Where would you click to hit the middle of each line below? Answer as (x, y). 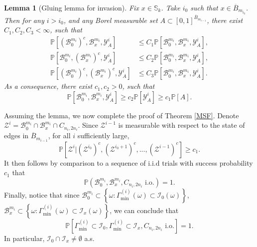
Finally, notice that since (42, 194)
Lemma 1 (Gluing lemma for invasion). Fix (71, 7)
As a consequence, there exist (48, 86)
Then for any (24, 20)
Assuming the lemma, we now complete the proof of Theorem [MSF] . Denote (122, 115)
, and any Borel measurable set (111, 20)
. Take (171, 7)
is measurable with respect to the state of (182, 125)
